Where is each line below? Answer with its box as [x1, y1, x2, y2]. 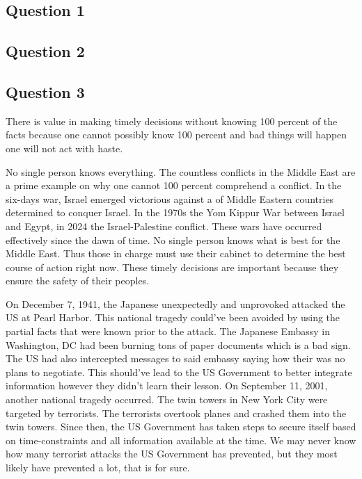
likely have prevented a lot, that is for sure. [6, 460, 190, 475]
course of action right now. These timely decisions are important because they [6, 259, 339, 274]
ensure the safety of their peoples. [6, 273, 150, 288]
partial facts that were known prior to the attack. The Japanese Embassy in [6, 324, 330, 339]
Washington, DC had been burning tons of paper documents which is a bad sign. [6, 337, 351, 352]
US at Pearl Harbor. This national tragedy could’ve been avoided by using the [6, 310, 340, 325]
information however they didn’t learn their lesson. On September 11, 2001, [6, 378, 328, 393]
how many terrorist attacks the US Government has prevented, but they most [6, 446, 338, 461]
